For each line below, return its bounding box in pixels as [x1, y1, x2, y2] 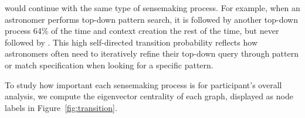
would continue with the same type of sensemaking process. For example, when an [5, 2, 300, 13]
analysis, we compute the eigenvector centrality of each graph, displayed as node [5, 90, 293, 102]
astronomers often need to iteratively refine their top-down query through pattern [5, 47, 299, 60]
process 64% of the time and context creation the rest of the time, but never [5, 25, 279, 37]
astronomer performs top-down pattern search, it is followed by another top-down [5, 13, 298, 25]
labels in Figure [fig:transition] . [5, 101, 117, 113]
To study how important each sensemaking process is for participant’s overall [5, 78, 282, 91]
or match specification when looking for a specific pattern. [5, 58, 213, 71]
